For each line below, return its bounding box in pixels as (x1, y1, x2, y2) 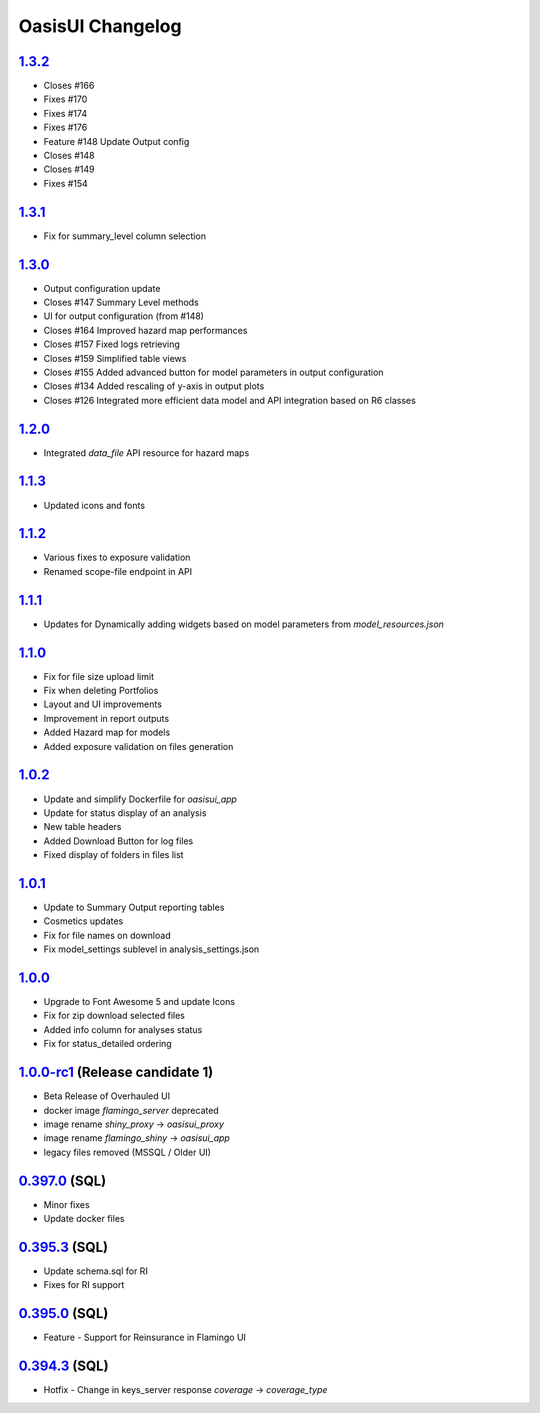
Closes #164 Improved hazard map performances (43, 324, 248, 336)
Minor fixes (43, 1198, 90, 1210)
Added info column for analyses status (43, 1023, 203, 1035)
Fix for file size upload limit (43, 670, 155, 682)
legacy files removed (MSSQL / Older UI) (43, 1146, 212, 1158)
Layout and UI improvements (43, 698, 162, 710)
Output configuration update (43, 282, 161, 294)
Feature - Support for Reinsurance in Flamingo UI (43, 1331, 247, 1344)
